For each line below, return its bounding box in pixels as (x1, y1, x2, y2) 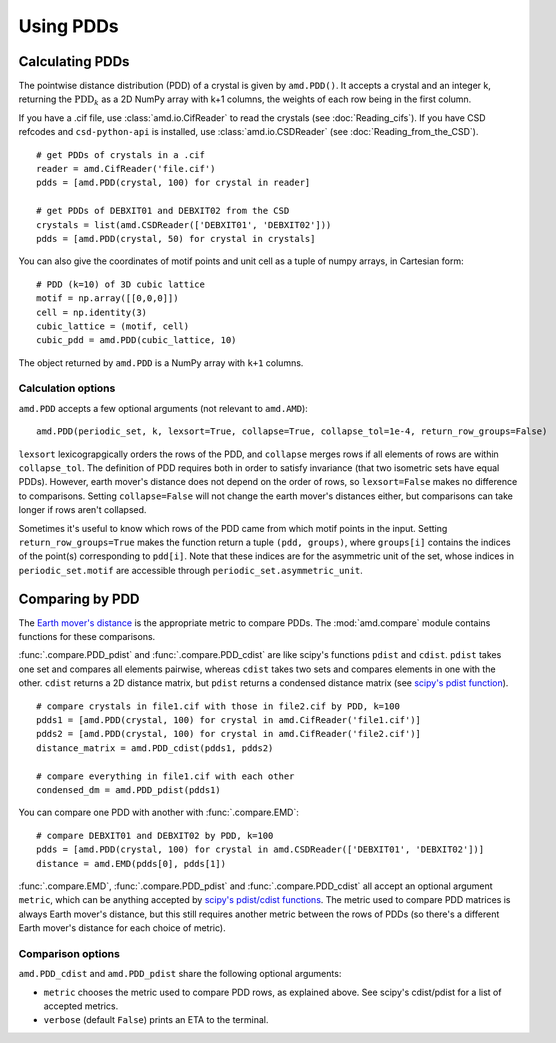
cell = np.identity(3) (36, 306, 148, 318)
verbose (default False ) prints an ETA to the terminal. (43, 1014, 269, 1026)
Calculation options (18, 381, 116, 395)
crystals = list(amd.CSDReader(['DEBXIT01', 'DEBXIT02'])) (36, 219, 332, 230)
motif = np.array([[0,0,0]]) (36, 293, 179, 304)
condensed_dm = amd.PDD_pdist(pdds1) (36, 784, 222, 795)
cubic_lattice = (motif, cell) (36, 320, 190, 332)
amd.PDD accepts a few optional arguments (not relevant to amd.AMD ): (18, 402, 309, 414)
